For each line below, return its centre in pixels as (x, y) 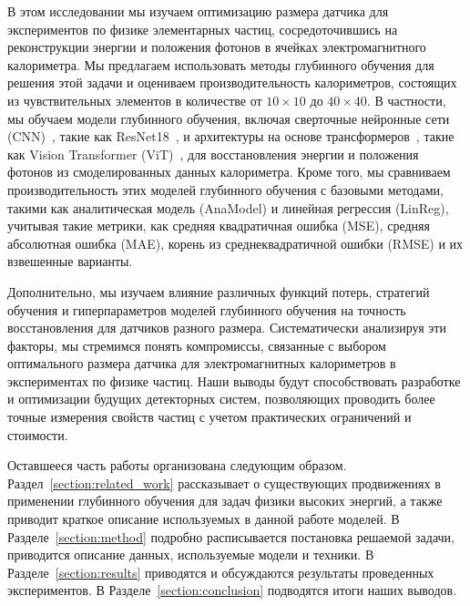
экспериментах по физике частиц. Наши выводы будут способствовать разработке (234, 380)
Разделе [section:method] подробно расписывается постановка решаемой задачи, (231, 536)
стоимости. (38, 434)
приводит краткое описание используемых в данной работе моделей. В (204, 519)
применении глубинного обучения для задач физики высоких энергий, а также (225, 501)
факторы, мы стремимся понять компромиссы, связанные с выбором (197, 345)
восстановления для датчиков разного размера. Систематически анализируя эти (227, 328)
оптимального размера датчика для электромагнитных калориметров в (202, 363)
